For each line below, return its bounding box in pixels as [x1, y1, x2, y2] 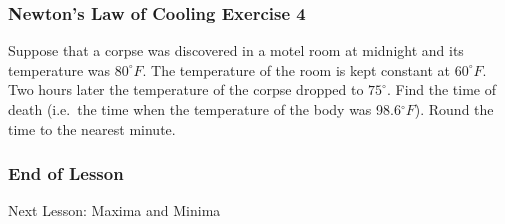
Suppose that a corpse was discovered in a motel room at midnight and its [8, 40, 464, 61]
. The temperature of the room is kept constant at [142, 59, 451, 80]
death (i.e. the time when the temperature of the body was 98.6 [8, 99, 401, 119]
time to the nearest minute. [8, 118, 176, 139]
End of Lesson [8, 161, 124, 186]
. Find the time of [386, 79, 497, 100]
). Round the [414, 99, 494, 119]
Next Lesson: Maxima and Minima [8, 200, 221, 221]
